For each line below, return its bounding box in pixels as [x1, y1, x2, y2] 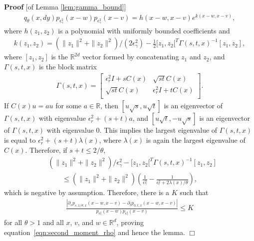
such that [180, 187, 209, 198]
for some [55, 100, 82, 111]
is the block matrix [38, 61, 97, 72]
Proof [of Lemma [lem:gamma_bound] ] [4, 1, 126, 11]
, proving [116, 217, 144, 228]
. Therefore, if [25, 144, 67, 155]
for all [4, 217, 22, 228]
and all [42, 217, 64, 228]
